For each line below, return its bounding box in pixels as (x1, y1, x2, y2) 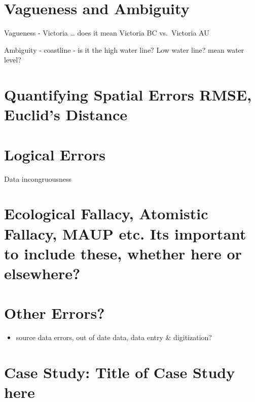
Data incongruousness (4, 173, 72, 184)
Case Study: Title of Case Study (4, 362, 235, 383)
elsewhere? (4, 262, 81, 283)
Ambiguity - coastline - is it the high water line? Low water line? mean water (4, 44, 244, 55)
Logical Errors (4, 144, 105, 164)
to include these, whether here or (4, 243, 242, 263)
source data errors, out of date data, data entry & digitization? (16, 332, 212, 343)
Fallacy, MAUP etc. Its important (4, 223, 246, 244)
